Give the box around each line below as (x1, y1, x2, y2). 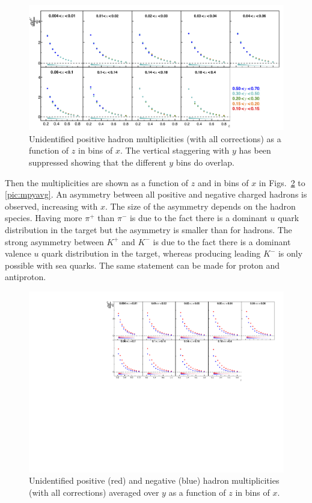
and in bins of (198, 176, 249, 189)
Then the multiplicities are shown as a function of (5, 176, 189, 189)
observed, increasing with (5, 199, 98, 212)
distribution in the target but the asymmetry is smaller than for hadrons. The (5, 223, 292, 236)
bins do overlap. (176, 156, 234, 169)
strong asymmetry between (5, 235, 104, 248)
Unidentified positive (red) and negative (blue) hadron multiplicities (29, 474, 280, 487)
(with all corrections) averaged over (29, 486, 159, 498)
